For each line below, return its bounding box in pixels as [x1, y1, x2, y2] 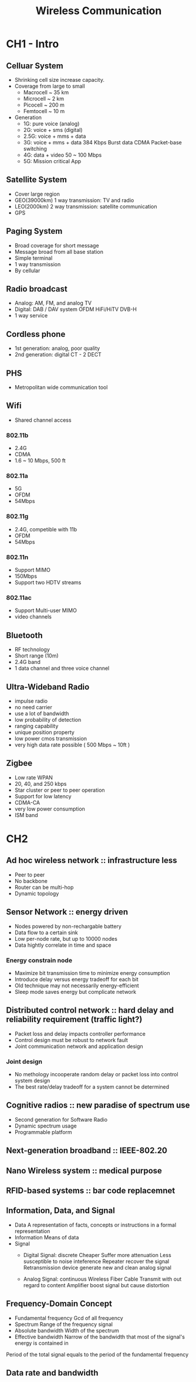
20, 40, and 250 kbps [14, 780, 67, 787]
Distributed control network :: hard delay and [6, 1006, 174, 1016]
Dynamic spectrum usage [14, 1122, 77, 1129]
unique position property [14, 729, 75, 736]
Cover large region [14, 190, 60, 197]
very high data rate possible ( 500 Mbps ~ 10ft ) [14, 741, 130, 748]
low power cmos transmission [14, 735, 87, 742]
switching [23, 146, 47, 152]
